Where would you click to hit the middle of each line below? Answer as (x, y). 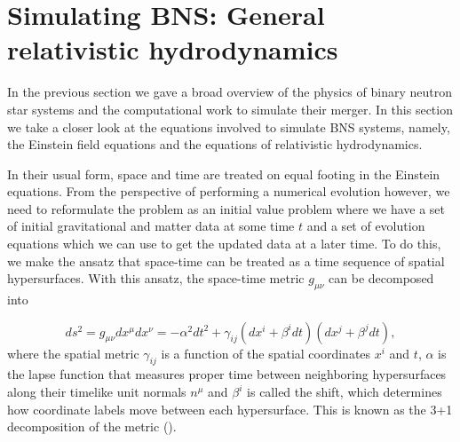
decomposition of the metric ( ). (92, 426)
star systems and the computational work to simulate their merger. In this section (230, 109)
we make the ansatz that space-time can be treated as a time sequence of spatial (226, 260)
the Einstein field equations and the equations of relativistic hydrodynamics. (215, 144)
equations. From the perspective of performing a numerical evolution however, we (229, 191)
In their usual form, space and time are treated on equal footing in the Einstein (224, 174)
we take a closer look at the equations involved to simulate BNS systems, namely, (229, 126)
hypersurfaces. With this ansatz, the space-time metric (156, 278)
